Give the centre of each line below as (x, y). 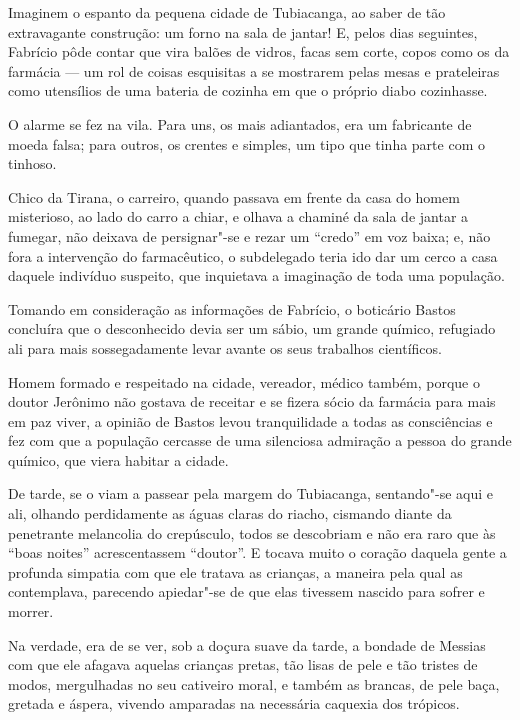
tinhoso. (32, 163)
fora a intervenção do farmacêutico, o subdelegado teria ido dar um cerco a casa (253, 255)
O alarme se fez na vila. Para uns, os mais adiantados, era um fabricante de (240, 123)
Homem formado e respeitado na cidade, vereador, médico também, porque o (244, 381)
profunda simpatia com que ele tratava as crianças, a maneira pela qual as (235, 571)
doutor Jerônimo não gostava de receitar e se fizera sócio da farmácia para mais (252, 401)
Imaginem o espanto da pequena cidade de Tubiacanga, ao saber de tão (227, 12)
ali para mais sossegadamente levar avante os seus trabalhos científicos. (225, 347)
